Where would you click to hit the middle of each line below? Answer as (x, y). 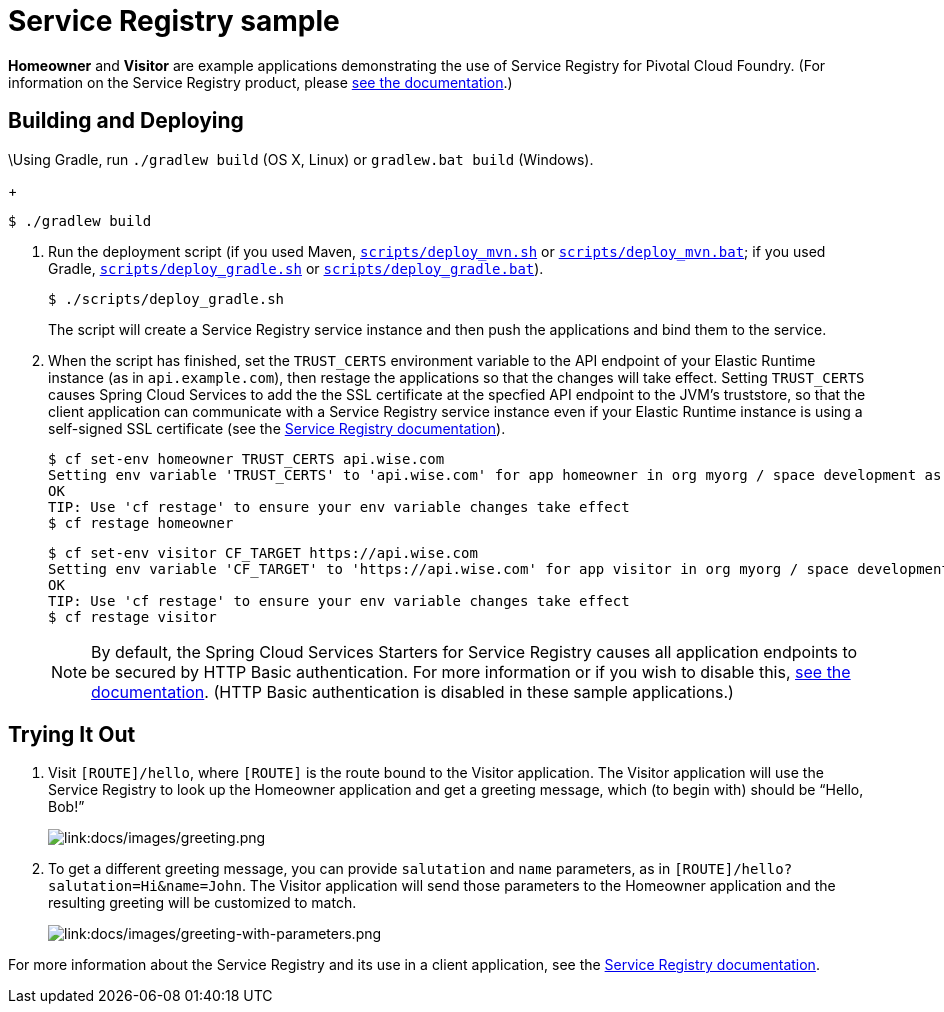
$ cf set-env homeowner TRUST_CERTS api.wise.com (246, 458)
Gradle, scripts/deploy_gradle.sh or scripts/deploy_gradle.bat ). (296, 268)
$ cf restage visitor (132, 616)
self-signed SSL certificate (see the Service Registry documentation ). (277, 428)
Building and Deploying (126, 121)
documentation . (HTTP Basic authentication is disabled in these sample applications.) (412, 691)
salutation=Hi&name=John (145, 886)
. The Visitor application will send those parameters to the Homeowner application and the (538, 886)
